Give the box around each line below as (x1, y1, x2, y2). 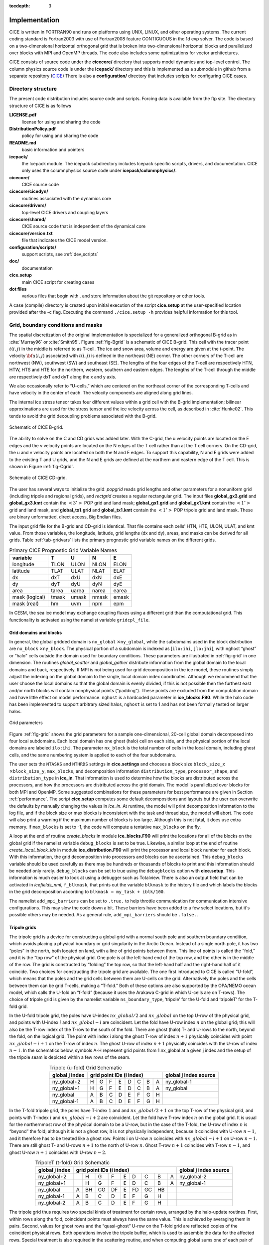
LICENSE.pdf (9, 112, 37, 118)
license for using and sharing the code (21, 119, 101, 124)
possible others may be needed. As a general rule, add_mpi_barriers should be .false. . (9, 912, 198, 918)
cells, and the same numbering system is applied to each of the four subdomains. (9, 752, 176, 758)
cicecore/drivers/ (9, 202, 47, 209)
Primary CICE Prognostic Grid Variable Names (9, 547, 117, 554)
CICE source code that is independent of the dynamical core (21, 223, 146, 229)
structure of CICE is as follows (9, 103, 72, 109)
